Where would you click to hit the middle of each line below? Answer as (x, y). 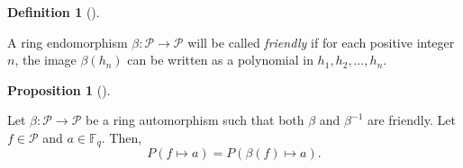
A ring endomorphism (68, 42)
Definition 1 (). (54, 12)
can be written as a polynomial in (220, 60)
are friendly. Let (411, 120)
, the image (45, 60)
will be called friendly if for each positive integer (321, 42)
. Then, (122, 137)
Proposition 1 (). (59, 89)
